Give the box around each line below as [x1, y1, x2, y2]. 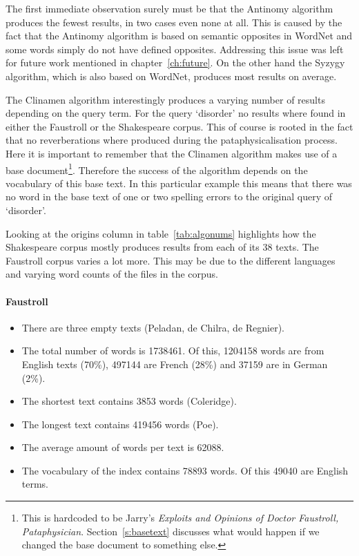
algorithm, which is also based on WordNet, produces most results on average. [6, 68, 337, 83]
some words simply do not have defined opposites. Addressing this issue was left [6, 41, 344, 56]
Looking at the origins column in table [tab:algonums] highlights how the [6, 226, 316, 240]
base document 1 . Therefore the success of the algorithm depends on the [6, 160, 308, 177]
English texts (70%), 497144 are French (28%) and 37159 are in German [21, 356, 328, 371]
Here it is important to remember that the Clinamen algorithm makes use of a [6, 146, 338, 160]
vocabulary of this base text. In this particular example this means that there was [6, 175, 352, 190]
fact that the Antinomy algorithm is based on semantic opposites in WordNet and [6, 28, 353, 43]
